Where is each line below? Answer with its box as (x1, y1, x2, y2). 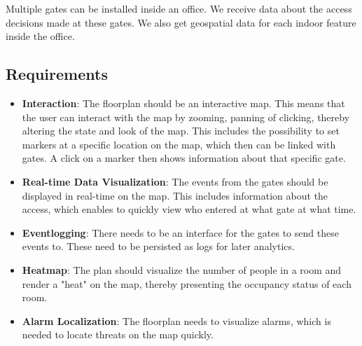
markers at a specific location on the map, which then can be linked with (22, 137, 336, 151)
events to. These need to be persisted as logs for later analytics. (22, 239, 295, 254)
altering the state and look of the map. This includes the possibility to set (22, 123, 340, 138)
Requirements (6, 63, 108, 85)
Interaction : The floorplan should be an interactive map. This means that (22, 95, 345, 110)
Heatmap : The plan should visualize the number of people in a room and (22, 262, 342, 277)
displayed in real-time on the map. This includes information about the (22, 188, 328, 202)
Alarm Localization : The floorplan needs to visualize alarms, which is (22, 313, 331, 328)
